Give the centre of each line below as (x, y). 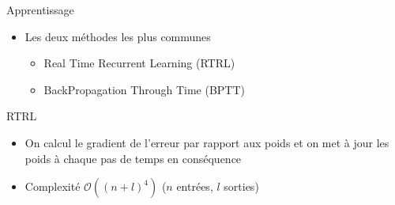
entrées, (195, 186)
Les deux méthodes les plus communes (118, 36)
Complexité (53, 186)
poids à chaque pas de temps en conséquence (133, 158)
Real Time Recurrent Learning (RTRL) (139, 63)
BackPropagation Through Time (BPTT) (145, 89)
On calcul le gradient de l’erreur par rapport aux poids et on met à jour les (207, 142)
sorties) (241, 186)
